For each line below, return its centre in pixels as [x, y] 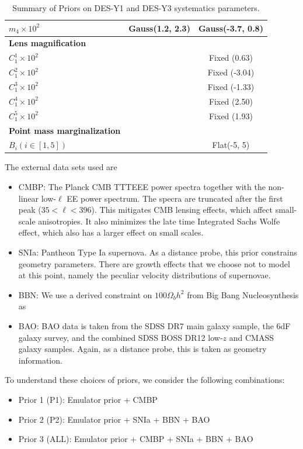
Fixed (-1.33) [231, 86]
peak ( [30, 210]
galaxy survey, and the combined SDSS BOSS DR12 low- [121, 337]
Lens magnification [48, 43]
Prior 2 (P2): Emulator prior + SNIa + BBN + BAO [114, 419]
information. [40, 360]
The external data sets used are [61, 167]
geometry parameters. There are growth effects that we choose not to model [154, 263]
